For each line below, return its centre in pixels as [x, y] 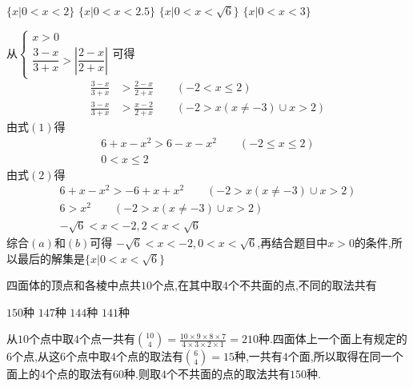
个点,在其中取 [187, 285]
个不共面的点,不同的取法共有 [302, 285]
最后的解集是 [51, 258]
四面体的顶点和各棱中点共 [74, 285]
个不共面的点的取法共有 [228, 374]
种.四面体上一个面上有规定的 [333, 339]
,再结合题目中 [293, 243]
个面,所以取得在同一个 [345, 356]
